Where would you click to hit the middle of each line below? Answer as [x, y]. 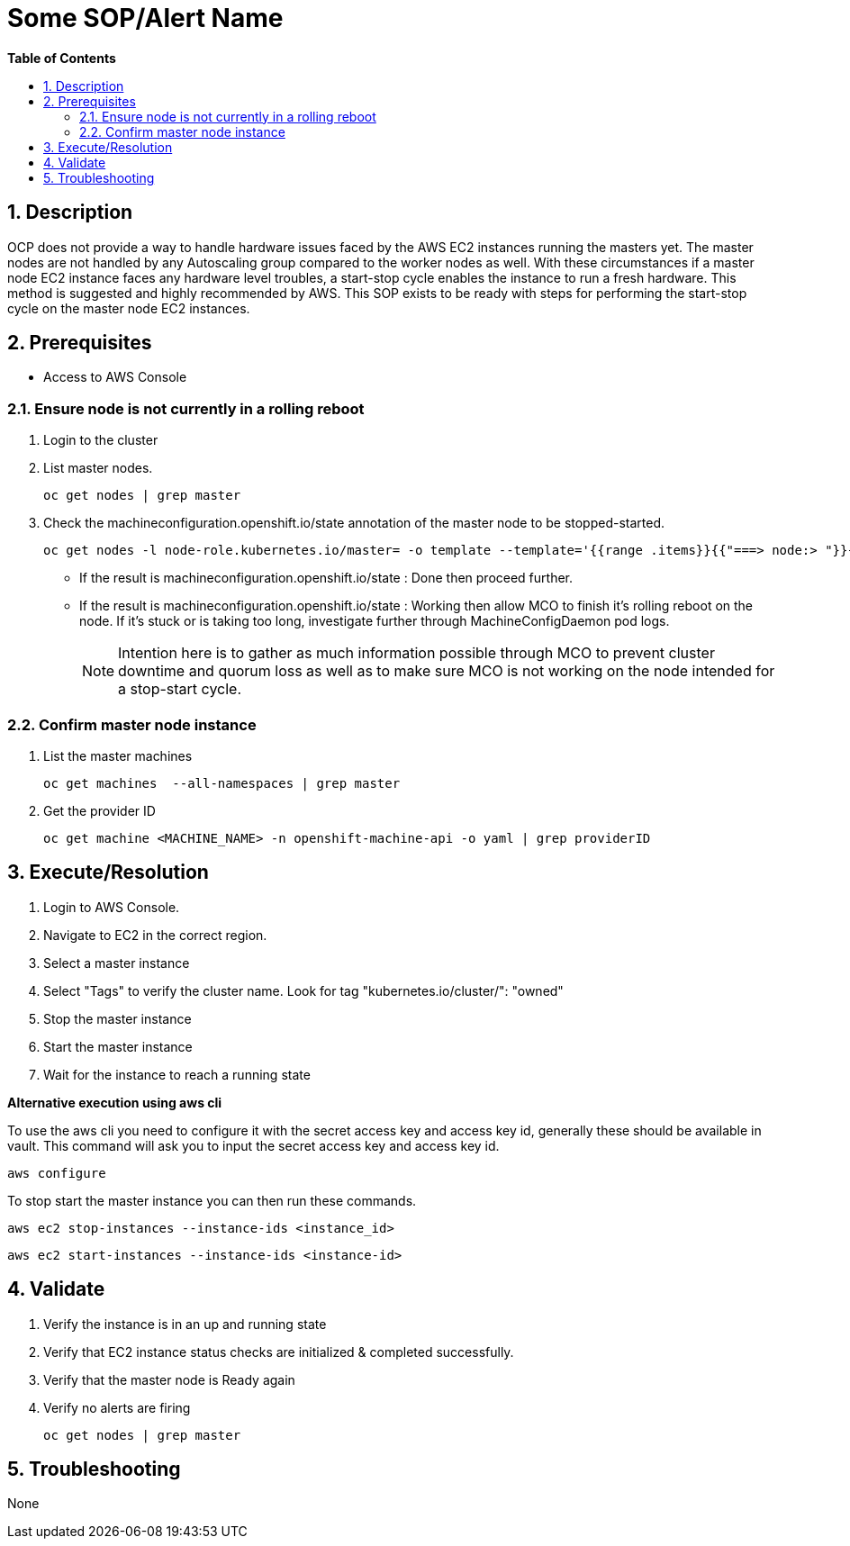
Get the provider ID [99, 810]
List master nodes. [98, 468]
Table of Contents [62, 58]
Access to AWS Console [115, 377]
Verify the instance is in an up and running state [185, 1324]
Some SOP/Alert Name [145, 18]
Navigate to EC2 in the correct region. [155, 935]
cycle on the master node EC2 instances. [129, 308]
